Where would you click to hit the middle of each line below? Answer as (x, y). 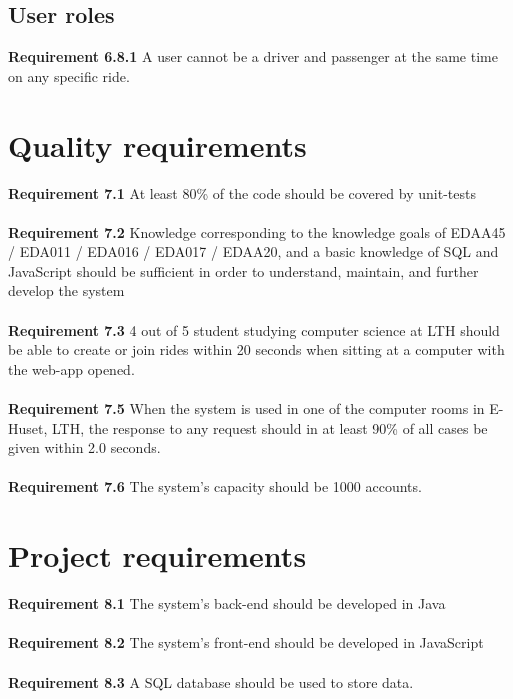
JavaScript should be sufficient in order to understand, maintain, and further (243, 270)
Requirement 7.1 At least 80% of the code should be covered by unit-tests (242, 192)
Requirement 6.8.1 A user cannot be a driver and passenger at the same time (253, 56)
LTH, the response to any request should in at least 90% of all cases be (270, 427)
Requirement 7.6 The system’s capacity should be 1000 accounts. (215, 486)
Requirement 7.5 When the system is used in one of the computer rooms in (246, 408)
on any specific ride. (69, 75)
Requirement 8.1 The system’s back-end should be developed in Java (227, 603)
